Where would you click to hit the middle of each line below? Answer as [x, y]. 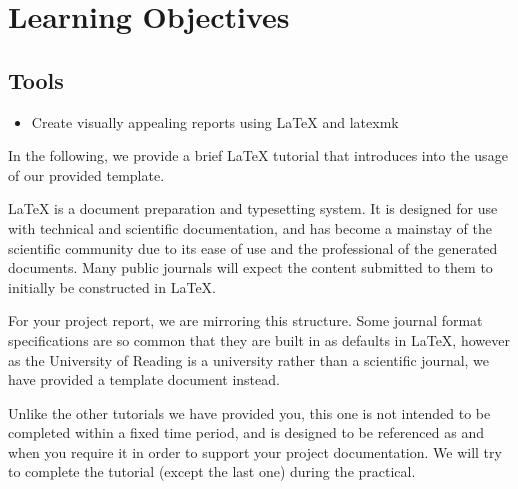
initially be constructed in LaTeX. [112, 286]
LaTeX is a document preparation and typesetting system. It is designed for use [253, 208]
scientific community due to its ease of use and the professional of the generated [253, 247]
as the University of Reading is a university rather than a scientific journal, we [249, 359]
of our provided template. [86, 174]
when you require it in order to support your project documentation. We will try [255, 451]
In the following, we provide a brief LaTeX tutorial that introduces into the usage [258, 155]
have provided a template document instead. [144, 379]
